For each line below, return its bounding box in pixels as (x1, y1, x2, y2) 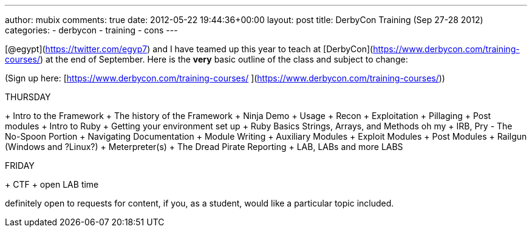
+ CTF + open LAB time (5, 179, 99, 189)
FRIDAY (5, 160, 35, 171)
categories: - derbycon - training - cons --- (5, 25, 178, 35)
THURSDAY (5, 92, 51, 102)
